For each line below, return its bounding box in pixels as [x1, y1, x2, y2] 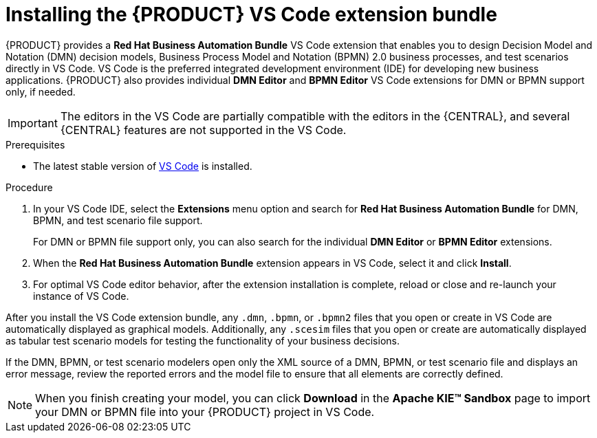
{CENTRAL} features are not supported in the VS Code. [60, 122, 347, 137]
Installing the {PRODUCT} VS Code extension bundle [6, 3, 497, 26]
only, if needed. [6, 85, 76, 98]
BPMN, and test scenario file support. [33, 214, 203, 226]
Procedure [6, 181, 53, 193]
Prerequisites [6, 138, 65, 151]
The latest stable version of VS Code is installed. [33, 160, 252, 172]
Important [8, 116, 58, 130]
